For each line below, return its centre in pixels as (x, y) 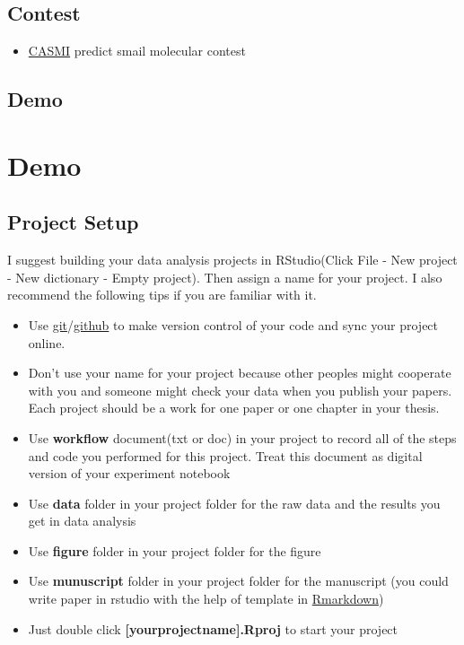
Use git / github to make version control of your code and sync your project (233, 324)
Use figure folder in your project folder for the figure (175, 550)
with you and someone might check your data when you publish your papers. (240, 390)
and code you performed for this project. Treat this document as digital (225, 455)
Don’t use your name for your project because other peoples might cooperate (240, 373)
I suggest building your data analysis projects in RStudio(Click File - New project (232, 260)
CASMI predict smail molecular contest (137, 51)
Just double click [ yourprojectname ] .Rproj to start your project (213, 628)
